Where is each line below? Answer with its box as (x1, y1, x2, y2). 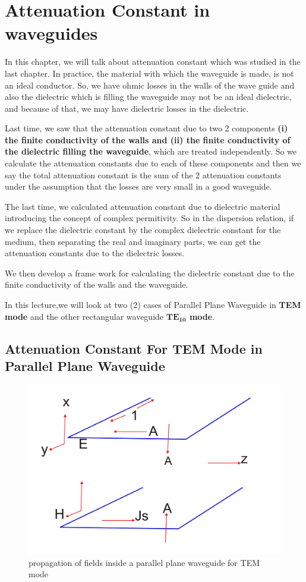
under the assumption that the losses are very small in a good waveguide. (5, 180, 272, 193)
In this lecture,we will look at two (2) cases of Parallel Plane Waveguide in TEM (5, 298, 301, 310)
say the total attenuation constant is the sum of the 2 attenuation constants (5, 168, 282, 181)
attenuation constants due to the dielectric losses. (5, 247, 185, 259)
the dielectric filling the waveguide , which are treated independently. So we (5, 145, 297, 158)
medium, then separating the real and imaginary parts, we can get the (5, 235, 261, 247)
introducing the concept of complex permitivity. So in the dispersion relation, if (5, 212, 294, 224)
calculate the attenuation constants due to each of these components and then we (5, 157, 301, 169)
